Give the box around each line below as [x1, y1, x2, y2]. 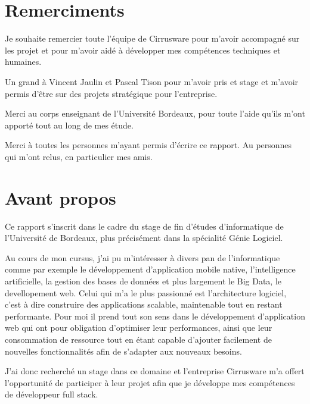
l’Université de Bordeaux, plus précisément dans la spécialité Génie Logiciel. [5, 231, 283, 244]
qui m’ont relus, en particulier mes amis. [5, 150, 153, 162]
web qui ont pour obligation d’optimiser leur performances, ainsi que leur [5, 321, 272, 334]
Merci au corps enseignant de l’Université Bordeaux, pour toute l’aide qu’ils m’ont [5, 107, 305, 120]
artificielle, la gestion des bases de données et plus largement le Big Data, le [5, 274, 282, 287]
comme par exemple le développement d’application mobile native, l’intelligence [5, 263, 296, 275]
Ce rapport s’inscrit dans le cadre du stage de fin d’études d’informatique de [5, 220, 284, 232]
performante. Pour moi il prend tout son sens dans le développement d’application [5, 309, 305, 322]
